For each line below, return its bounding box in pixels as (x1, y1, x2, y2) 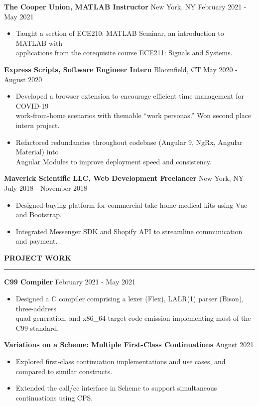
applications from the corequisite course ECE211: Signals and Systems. (15, 47, 233, 58)
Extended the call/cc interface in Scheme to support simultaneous (15, 383, 217, 393)
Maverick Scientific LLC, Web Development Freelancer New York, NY (4, 173, 244, 183)
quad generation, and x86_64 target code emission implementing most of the (15, 313, 251, 323)
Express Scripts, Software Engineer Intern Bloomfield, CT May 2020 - (4, 64, 238, 74)
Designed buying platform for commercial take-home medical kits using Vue (15, 199, 248, 210)
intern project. (15, 120, 60, 130)
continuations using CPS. (15, 392, 93, 403)
